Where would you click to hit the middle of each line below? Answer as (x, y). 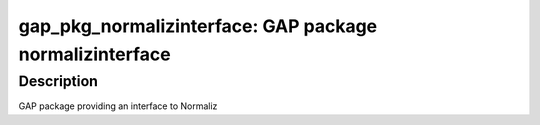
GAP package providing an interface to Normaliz (118, 106)
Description (58, 81)
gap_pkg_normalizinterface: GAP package (198, 26)
